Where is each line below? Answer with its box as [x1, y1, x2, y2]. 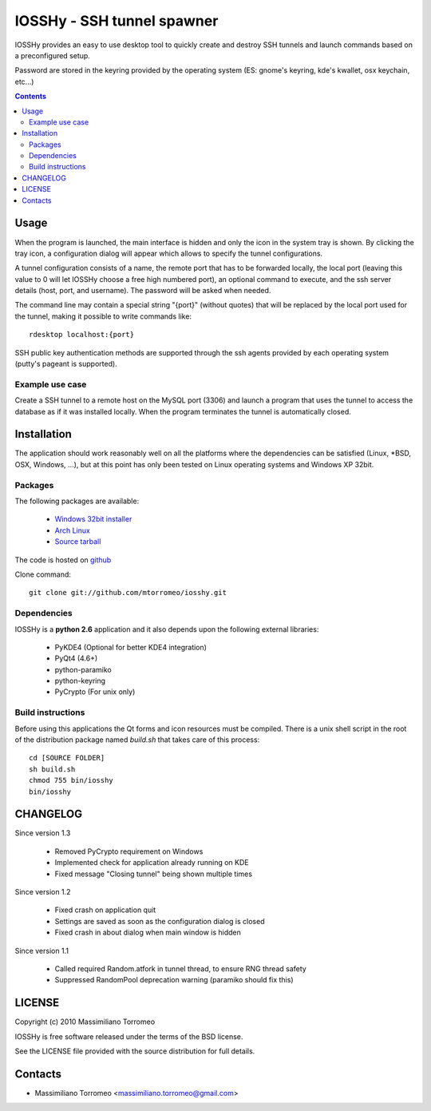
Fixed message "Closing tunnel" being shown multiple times [54, 869, 253, 879]
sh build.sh [29, 764, 76, 774]
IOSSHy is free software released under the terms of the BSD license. [14, 1031, 243, 1042]
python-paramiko [54, 665, 112, 674]
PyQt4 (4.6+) [54, 653, 98, 663]
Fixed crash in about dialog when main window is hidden [54, 927, 241, 938]
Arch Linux [54, 526, 91, 535]
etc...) [14, 77, 34, 86]
